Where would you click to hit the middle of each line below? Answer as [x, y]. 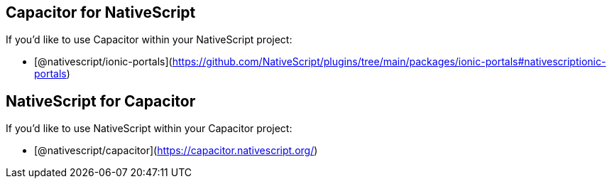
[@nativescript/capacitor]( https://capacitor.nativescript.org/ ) [176, 151]
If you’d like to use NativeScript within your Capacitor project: [149, 129]
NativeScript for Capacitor [101, 101]
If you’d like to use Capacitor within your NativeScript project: [149, 40]
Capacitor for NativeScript [101, 12]
